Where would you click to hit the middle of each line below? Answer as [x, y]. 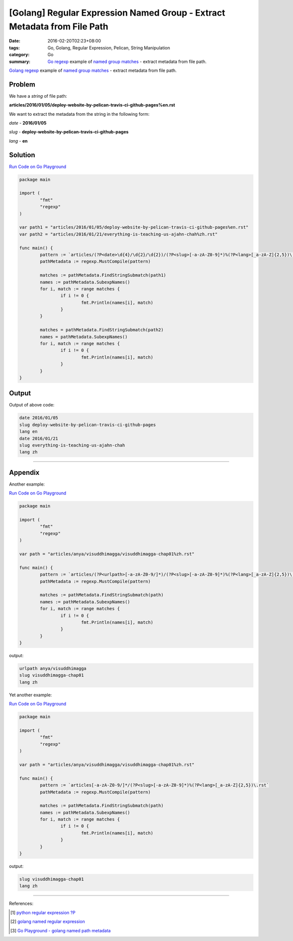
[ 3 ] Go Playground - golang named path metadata [61, 930]
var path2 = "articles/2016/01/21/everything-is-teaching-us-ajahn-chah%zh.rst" [118, 234]
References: [21, 903]
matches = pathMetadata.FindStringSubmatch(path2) [102, 330]
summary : [20, 62]
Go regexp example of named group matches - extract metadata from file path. [127, 62]
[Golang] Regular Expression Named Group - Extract [117, 13]
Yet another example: [31, 695]
